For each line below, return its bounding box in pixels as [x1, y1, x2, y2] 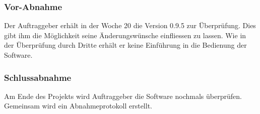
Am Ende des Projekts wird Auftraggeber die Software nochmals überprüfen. [4, 90, 242, 101]
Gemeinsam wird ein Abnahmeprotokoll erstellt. [4, 100, 152, 111]
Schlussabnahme [4, 71, 72, 83]
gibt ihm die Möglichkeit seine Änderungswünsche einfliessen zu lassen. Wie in [4, 30, 246, 40]
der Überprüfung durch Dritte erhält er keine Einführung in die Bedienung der [4, 40, 247, 50]
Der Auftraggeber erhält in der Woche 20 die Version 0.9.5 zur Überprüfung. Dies [4, 20, 256, 31]
